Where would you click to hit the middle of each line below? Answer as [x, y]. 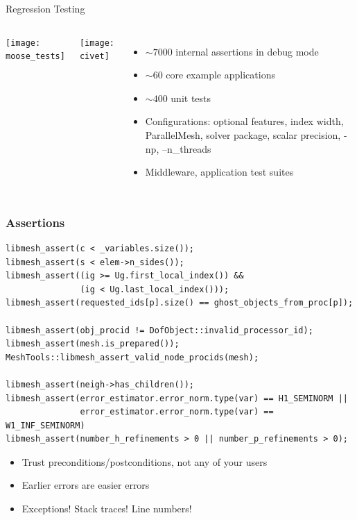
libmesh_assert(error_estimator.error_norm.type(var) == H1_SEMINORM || [177, 398]
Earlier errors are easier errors [86, 485]
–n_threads [186, 148]
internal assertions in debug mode [247, 51]
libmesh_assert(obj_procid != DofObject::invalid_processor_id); [159, 330]
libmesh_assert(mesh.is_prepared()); [93, 344]
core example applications [220, 75]
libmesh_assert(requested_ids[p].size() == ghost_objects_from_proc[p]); [180, 303]
